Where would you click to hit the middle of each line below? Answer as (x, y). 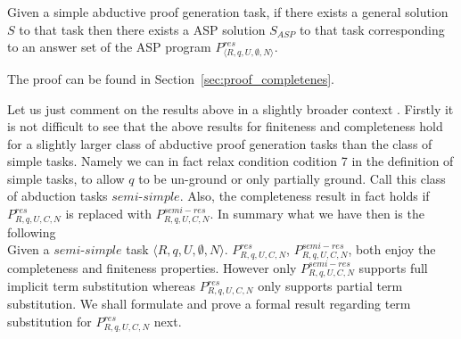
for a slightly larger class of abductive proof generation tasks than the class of (220, 143)
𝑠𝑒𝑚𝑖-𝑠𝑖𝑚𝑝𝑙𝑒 (88, 251)
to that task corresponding (372, 29)
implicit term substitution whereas (102, 286)
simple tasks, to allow (66, 178)
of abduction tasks (58, 196)
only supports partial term (330, 286)
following (32, 232)
